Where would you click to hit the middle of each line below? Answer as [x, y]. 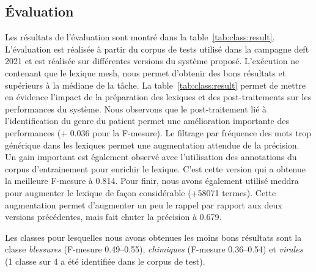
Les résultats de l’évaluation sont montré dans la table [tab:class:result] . [140, 37]
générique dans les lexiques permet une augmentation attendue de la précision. [152, 145]
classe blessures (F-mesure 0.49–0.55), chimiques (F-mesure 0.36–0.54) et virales [154, 249]
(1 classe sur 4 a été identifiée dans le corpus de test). [105, 261]
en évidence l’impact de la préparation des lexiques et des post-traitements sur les [158, 97]
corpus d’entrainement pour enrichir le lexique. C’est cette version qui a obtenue [156, 168]
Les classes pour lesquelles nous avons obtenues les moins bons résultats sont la [153, 237]
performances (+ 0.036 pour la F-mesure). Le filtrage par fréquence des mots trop [158, 132]
